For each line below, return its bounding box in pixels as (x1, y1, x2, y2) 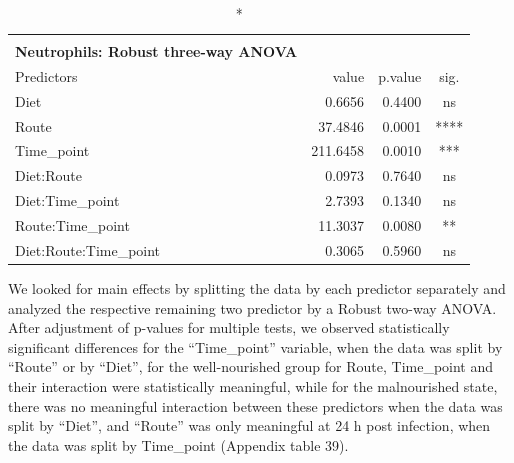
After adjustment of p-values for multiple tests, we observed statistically (8, 317, 450, 338)
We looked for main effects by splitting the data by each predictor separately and (8, 277, 506, 298)
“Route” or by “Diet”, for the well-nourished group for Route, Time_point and (8, 356, 494, 377)
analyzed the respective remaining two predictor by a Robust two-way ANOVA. (8, 297, 497, 318)
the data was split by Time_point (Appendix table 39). (8, 434, 349, 455)
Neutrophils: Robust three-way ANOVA (15, 41, 298, 62)
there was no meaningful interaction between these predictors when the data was (8, 395, 503, 416)
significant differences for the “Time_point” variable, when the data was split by (8, 336, 503, 357)
